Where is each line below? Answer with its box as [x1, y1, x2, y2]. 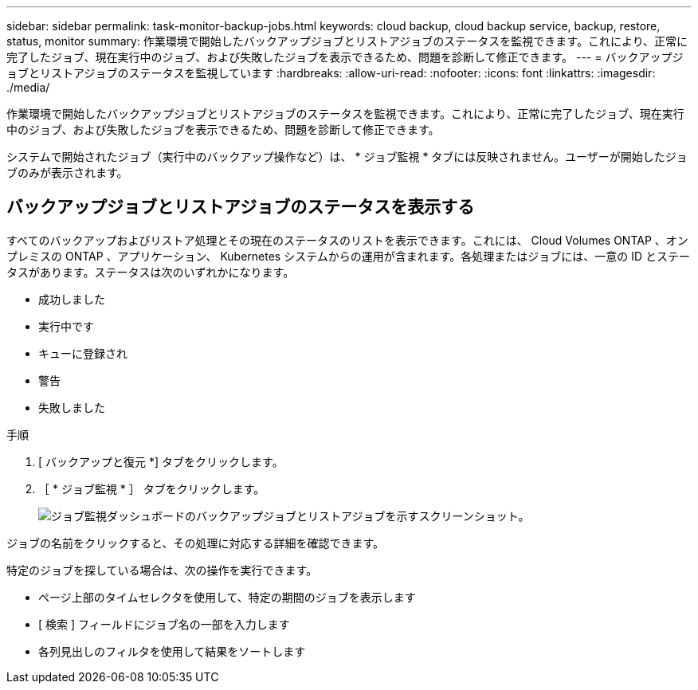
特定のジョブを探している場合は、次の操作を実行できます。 [6, 563, 318, 577]
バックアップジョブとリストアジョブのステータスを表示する [6, 197, 475, 218]
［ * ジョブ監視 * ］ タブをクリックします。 [38, 481, 265, 496]
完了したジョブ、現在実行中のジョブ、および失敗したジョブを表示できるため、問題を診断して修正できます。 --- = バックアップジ [6, 50, 684, 64]
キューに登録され [38, 346, 127, 360]
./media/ [6, 80, 50, 94]
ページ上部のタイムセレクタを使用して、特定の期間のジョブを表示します [38, 590, 416, 604]
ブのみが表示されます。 [6, 166, 128, 179]
